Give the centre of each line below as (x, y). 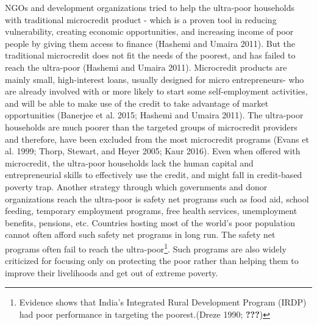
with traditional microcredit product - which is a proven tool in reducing (141, 19)
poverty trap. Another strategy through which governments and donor (136, 186)
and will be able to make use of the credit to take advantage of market (137, 103)
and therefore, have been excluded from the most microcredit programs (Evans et (157, 139)
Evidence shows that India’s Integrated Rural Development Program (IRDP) (163, 302)
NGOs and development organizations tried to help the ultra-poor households (150, 7)
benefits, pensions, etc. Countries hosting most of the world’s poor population (150, 222)
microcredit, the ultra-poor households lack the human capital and (129, 162)
